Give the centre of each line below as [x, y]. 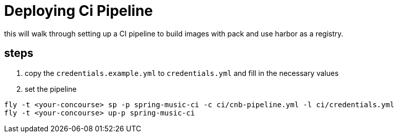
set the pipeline [51, 89]
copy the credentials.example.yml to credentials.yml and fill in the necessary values [182, 73]
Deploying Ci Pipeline [79, 11]
